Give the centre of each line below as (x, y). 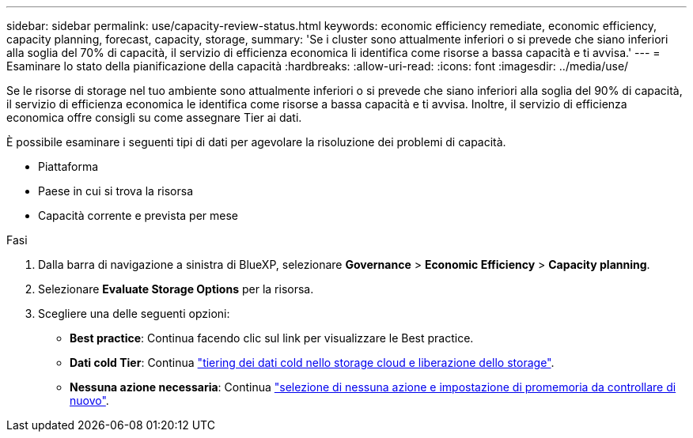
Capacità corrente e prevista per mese (138, 215)
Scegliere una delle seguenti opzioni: (134, 313)
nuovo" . (89, 400)
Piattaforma (68, 166)
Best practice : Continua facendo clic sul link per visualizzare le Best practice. (272, 338)
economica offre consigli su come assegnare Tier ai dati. (154, 117)
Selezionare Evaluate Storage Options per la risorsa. (176, 289)
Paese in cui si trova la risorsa (116, 191)
